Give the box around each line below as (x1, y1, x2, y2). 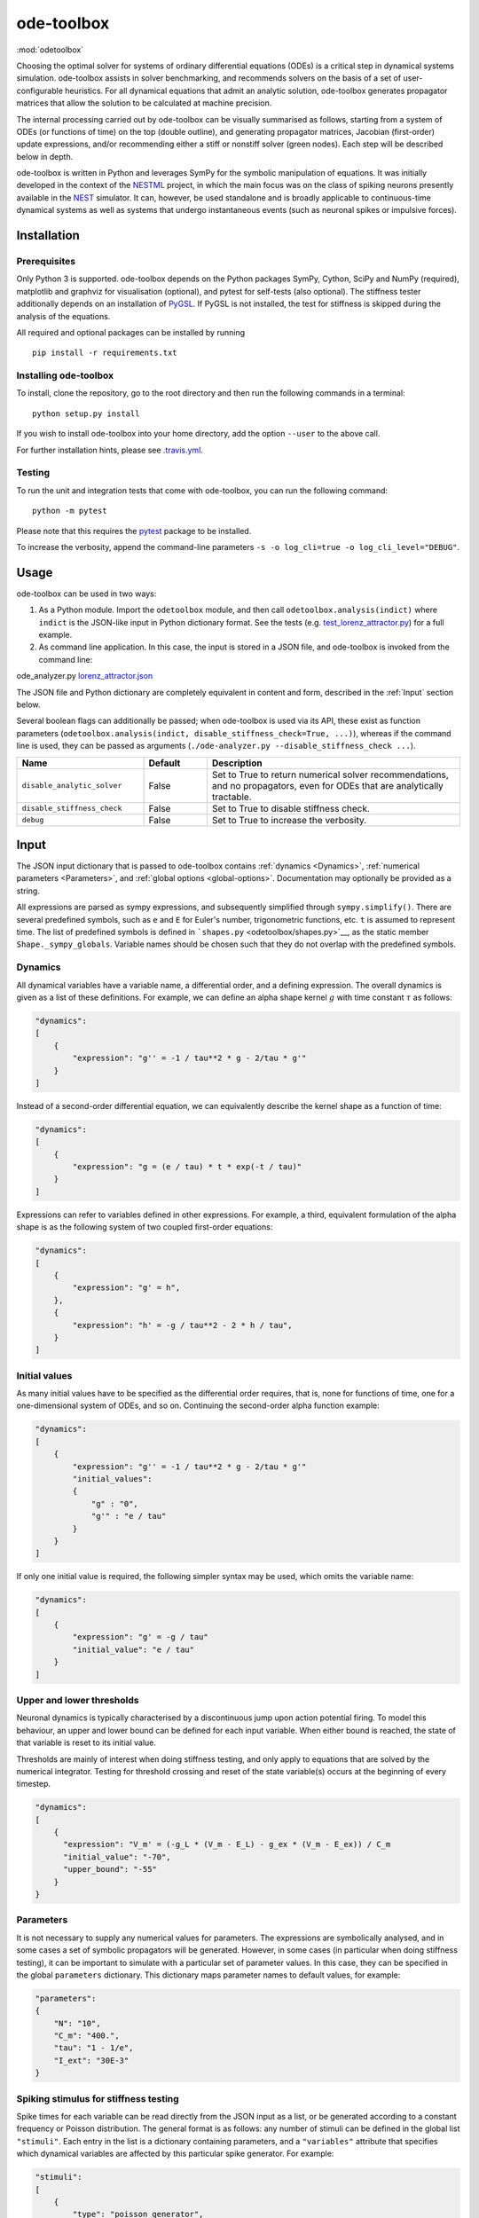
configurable (16, 85, 64, 96)
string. (16, 885, 40, 896)
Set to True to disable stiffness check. (211, 802, 370, 814)
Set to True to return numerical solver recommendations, (211, 768, 450, 781)
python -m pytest (32, 506, 107, 516)
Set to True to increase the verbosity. (211, 814, 367, 826)
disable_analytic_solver (21, 781, 122, 790)
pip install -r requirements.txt (32, 348, 177, 358)
